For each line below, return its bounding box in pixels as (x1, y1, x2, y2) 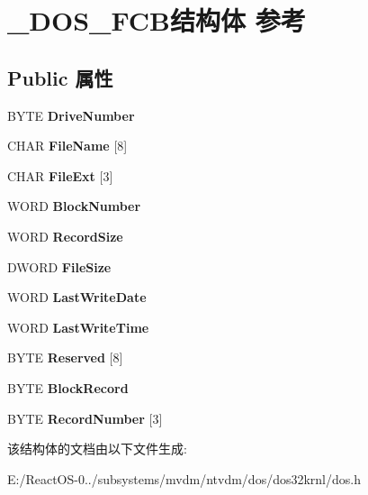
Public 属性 (7, 63, 113, 91)
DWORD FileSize (7, 257, 112, 276)
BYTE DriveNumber (7, 105, 135, 124)
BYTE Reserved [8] (7, 348, 123, 367)
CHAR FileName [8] (7, 136, 128, 155)
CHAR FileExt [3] (7, 166, 113, 185)
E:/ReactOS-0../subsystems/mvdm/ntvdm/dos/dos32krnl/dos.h (7, 469, 361, 488)
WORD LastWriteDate (7, 288, 147, 307)
